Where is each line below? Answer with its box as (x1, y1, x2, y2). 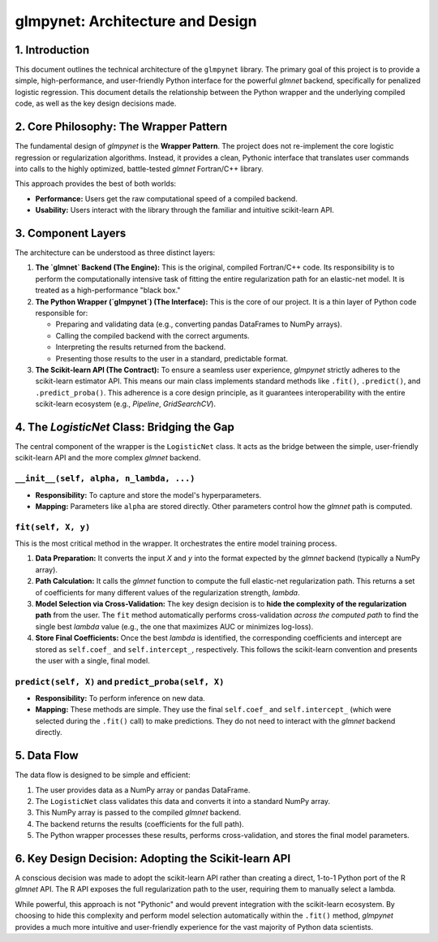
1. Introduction (15, 43, 89, 57)
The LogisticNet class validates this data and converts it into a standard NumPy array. (35, 796, 331, 806)
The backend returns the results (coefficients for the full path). (35, 819, 245, 828)
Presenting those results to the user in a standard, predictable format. (55, 353, 288, 363)
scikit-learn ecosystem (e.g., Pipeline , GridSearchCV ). (35, 399, 217, 409)
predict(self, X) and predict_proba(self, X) (15, 676, 225, 687)
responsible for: (35, 308, 88, 318)
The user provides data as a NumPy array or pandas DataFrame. (35, 784, 251, 795)
